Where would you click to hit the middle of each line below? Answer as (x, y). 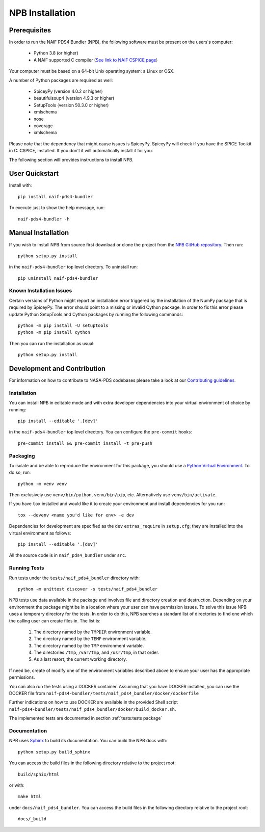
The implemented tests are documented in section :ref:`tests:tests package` (86, 718)
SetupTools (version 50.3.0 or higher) (71, 105)
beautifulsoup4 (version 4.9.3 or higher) (74, 98)
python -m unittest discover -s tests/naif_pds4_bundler (88, 589)
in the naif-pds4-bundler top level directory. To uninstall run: (74, 267)
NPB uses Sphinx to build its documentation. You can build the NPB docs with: (88, 741)
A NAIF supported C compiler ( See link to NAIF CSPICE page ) (96, 60)
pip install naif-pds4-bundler (55, 197)
